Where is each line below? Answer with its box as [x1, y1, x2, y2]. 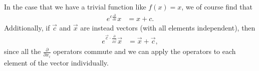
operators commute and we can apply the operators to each [53, 46, 236, 56]
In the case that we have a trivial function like [4, 1, 146, 11]
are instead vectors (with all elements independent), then [80, 22, 255, 33]
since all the [4, 46, 41, 56]
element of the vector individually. [4, 57, 109, 67]
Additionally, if [4, 22, 50, 33]
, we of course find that [181, 1, 252, 11]
